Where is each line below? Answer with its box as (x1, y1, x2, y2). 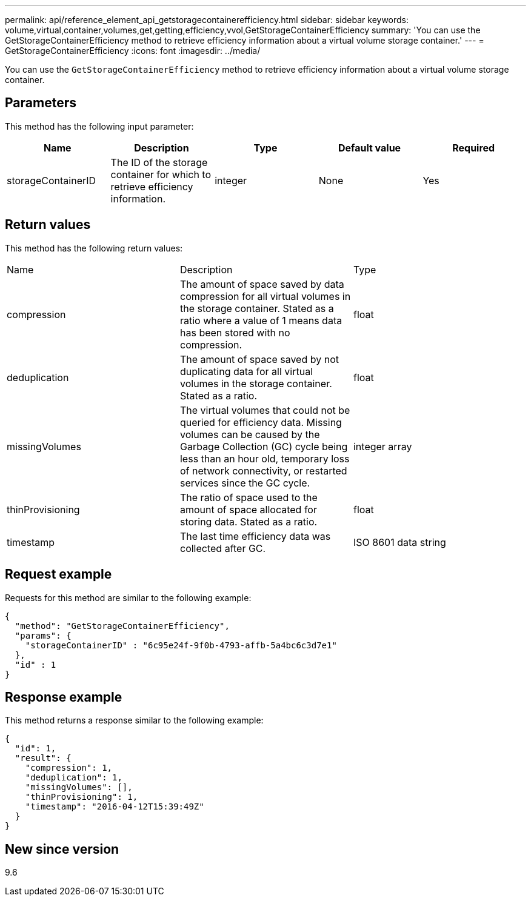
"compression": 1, (25, 763, 113, 773)
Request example (5, 567, 112, 582)
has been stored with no (179, 326, 290, 339)
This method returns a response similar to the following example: (5, 715, 264, 726)
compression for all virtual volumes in (179, 290, 351, 302)
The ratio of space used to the (179, 491, 318, 504)
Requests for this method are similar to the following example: (5, 592, 252, 603)
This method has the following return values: (5, 242, 183, 253)
